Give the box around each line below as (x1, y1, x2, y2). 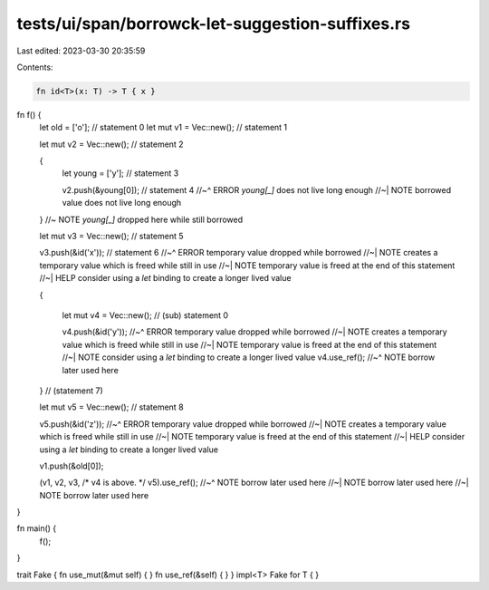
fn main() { (16, 523, 57, 534)
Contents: (16, 62, 53, 73)
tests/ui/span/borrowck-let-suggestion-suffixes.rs (16, 14, 411, 34)
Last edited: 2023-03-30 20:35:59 (16, 45, 146, 56)
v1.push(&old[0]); (39, 460, 104, 471)
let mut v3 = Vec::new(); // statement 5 (39, 231, 185, 242)
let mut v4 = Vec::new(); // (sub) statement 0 (62, 309, 229, 321)
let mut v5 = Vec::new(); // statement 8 (39, 401, 185, 412)
